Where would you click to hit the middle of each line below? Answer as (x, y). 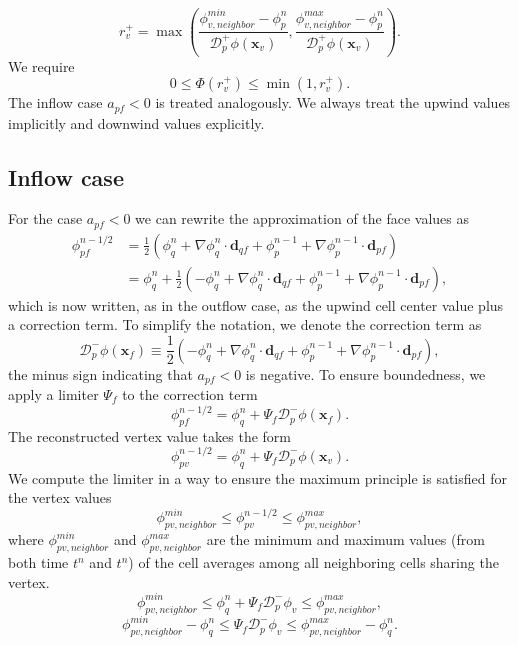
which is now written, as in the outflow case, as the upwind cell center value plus (256, 304)
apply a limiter (53, 394)
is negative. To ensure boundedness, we (365, 373)
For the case (45, 218)
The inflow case (55, 102)
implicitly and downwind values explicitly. (136, 122)
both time (38, 562)
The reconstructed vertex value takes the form (149, 435)
